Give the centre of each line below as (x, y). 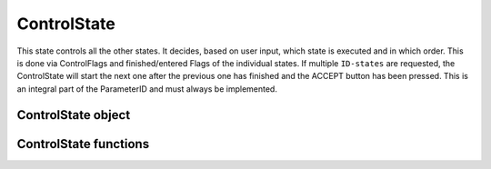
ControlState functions (83, 144)
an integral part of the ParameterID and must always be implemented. (147, 89)
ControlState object (74, 115)
